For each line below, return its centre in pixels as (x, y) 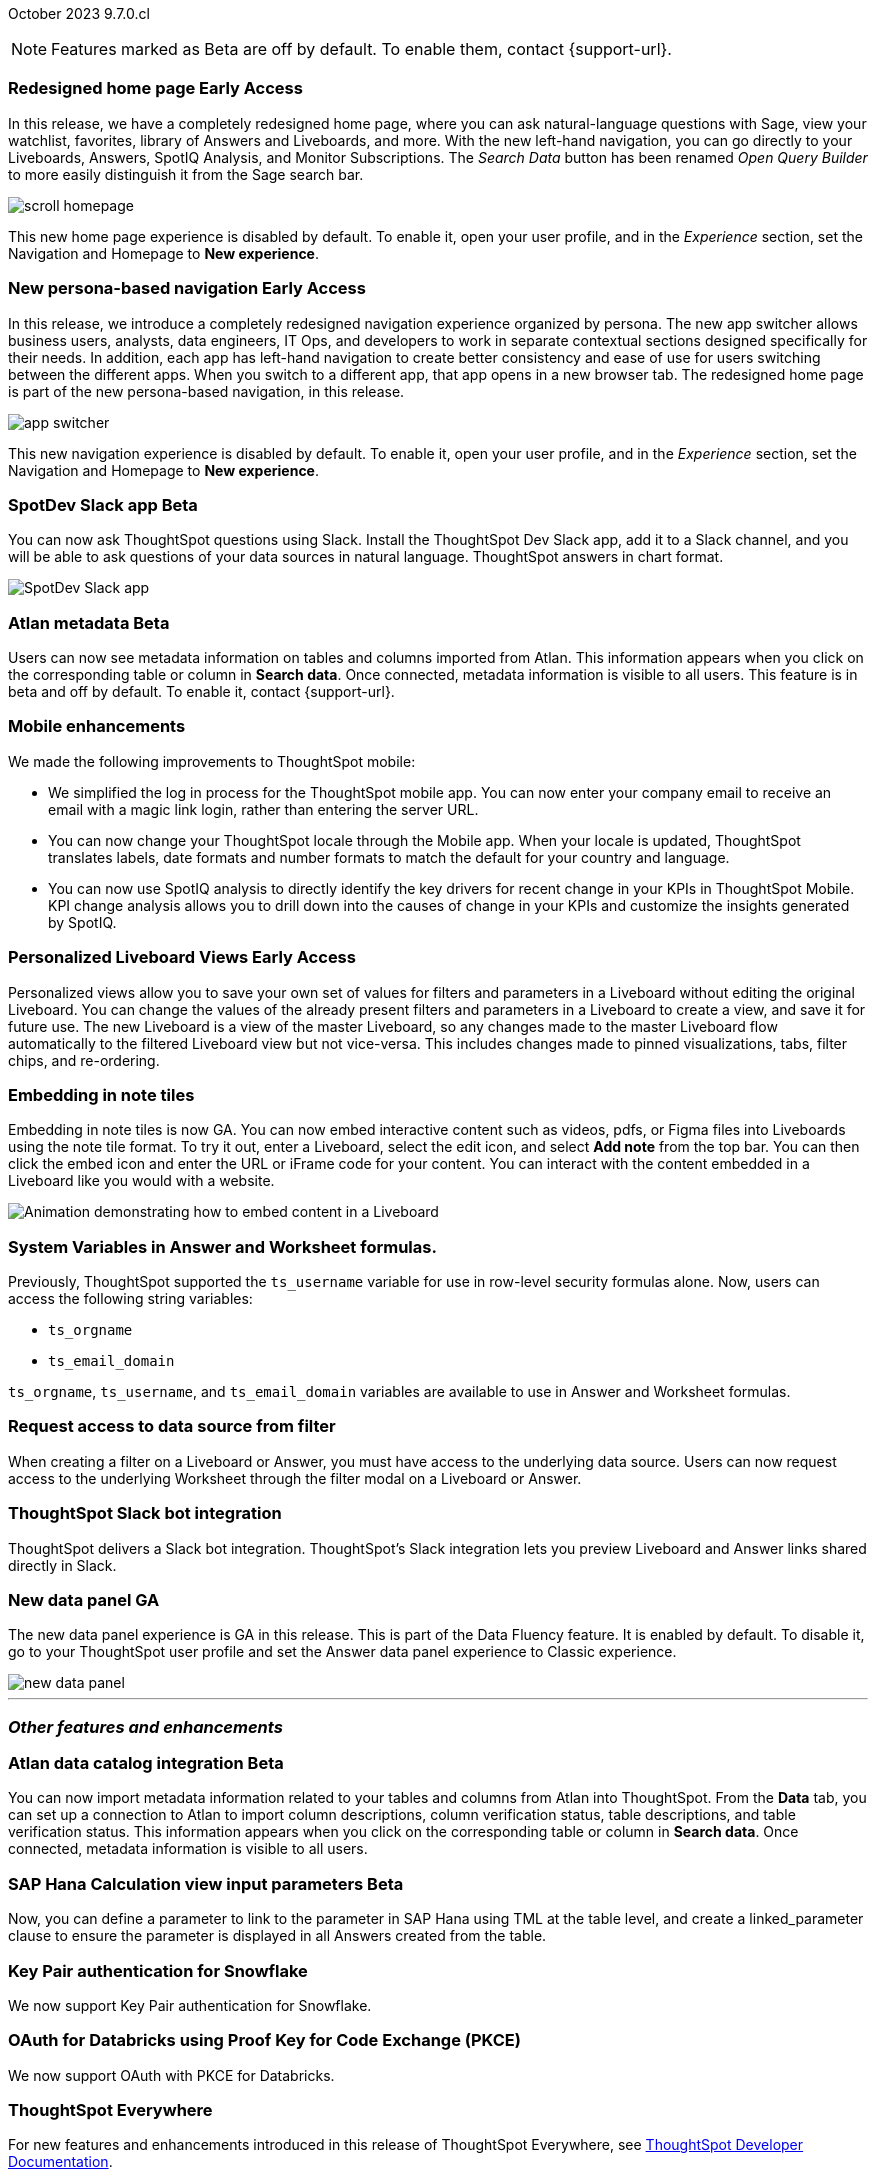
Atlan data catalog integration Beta (146, 1763)
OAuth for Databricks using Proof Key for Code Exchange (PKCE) (264, 2040)
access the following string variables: (130, 1298)
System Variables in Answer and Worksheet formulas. (222, 1246)
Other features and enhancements (145, 1726)
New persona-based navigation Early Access (187, 288)
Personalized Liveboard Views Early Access (182, 957)
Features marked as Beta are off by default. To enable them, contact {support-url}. (361, 49)
